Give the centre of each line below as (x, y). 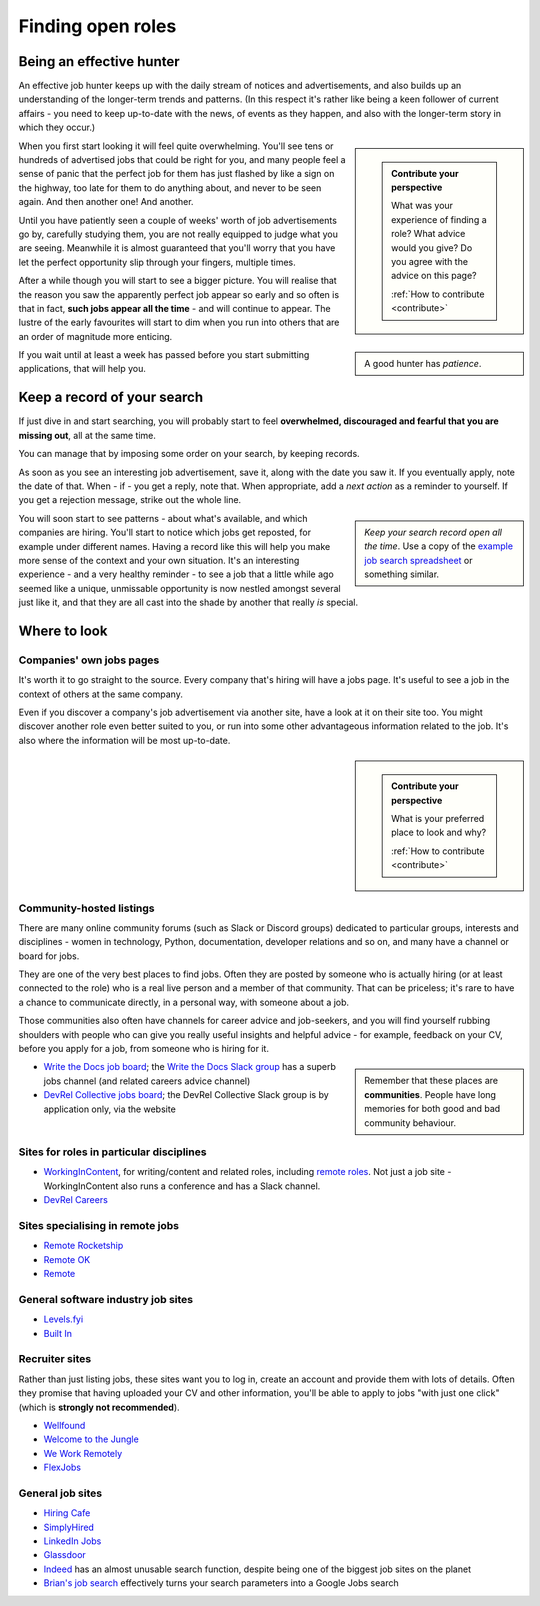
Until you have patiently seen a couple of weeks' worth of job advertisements (177, 220)
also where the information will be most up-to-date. (124, 740)
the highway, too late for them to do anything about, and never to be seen (170, 187)
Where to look (63, 630)
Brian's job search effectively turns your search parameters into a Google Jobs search (221, 1583)
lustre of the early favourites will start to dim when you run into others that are (179, 322)
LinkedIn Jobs (72, 1541)
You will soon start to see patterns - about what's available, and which (163, 518)
